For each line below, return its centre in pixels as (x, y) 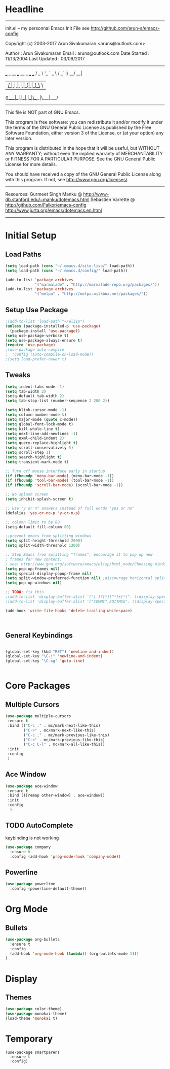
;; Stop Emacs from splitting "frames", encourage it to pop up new (79, 555)
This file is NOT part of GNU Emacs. (43, 112)
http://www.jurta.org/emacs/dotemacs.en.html (54, 210)
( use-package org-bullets (32, 939)
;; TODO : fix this (25, 592)
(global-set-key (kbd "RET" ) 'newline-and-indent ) (60, 652)
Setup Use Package (37, 310)
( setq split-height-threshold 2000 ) (44, 541)
